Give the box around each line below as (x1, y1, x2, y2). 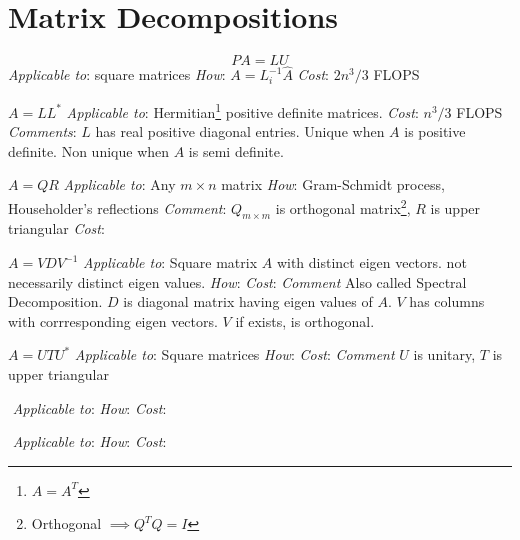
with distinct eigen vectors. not (276, 252, 467, 273)
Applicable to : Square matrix (83, 252, 258, 273)
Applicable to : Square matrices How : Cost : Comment (74, 344, 395, 365)
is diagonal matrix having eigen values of (123, 291, 373, 312)
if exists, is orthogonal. (235, 310, 375, 331)
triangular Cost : (8, 218, 105, 239)
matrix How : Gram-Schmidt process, (221, 174, 445, 195)
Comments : (8, 121, 77, 142)
